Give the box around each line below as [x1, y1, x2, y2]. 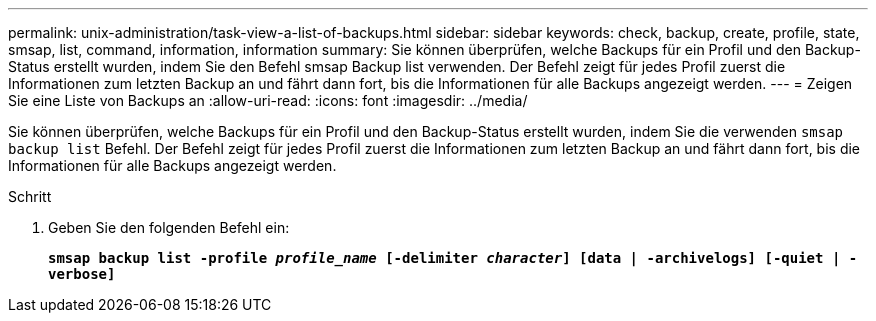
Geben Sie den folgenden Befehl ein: [48, 219, 290, 236]
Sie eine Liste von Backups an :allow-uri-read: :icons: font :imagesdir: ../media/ [8, 92, 528, 109]
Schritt [8, 188, 52, 205]
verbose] [48, 266, 116, 282]
